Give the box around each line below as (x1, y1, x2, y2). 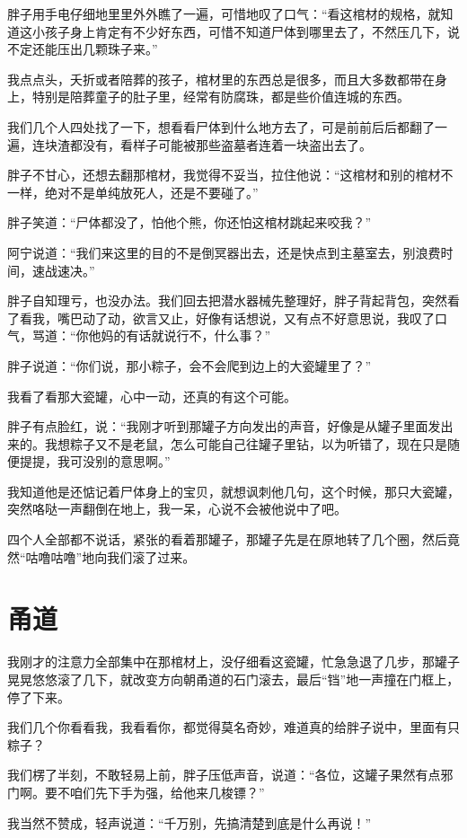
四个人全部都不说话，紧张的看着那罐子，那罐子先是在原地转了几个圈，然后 (7, 530, 447, 549)
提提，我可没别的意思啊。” (19, 452, 171, 471)
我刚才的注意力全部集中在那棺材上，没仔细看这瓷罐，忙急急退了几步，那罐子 (7, 652, 460, 671)
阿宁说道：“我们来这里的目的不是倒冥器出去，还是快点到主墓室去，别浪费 (7, 243, 441, 261)
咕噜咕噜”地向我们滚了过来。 (25, 547, 196, 566)
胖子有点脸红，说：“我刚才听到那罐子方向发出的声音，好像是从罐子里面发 (7, 417, 441, 436)
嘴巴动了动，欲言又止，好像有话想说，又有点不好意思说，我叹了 (57, 308, 435, 327)
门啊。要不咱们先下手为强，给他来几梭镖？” (7, 782, 265, 801)
